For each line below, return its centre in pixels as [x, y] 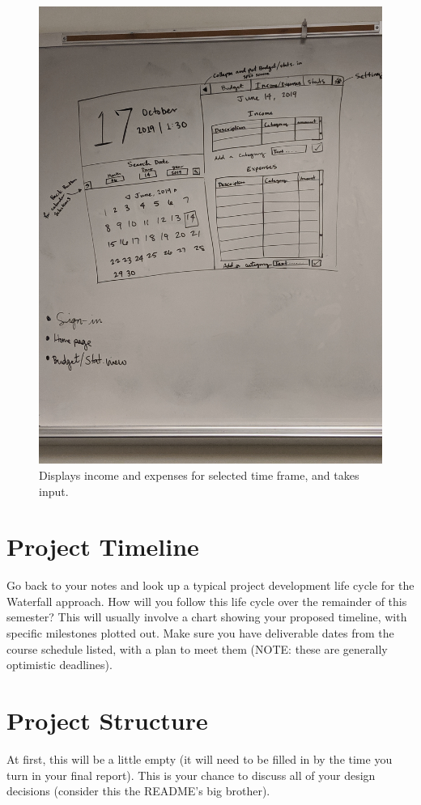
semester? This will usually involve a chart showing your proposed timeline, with [207, 617]
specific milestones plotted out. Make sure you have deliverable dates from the [200, 633]
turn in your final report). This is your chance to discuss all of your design [191, 775]
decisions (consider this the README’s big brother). [138, 791]
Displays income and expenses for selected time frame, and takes [199, 475]
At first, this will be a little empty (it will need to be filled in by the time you [200, 758]
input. [54, 491]
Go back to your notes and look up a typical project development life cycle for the [210, 585]
